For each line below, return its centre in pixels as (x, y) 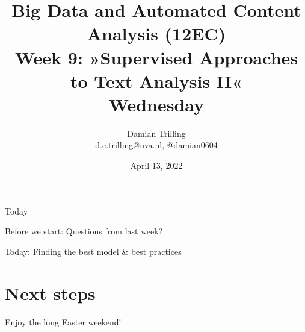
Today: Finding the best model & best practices (93, 251)
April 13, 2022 (156, 165)
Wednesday (156, 104)
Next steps (50, 293)
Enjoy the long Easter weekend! (63, 321)
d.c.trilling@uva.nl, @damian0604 (156, 145)
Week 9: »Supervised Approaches (156, 57)
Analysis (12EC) (156, 33)
